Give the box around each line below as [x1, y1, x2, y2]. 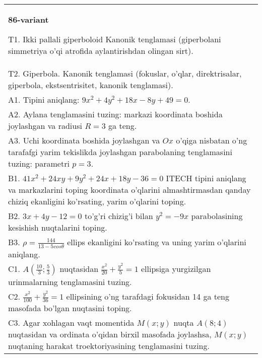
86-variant [8, 14, 49, 25]
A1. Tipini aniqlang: [8, 94, 80, 105]
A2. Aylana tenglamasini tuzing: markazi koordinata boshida [8, 108, 223, 120]
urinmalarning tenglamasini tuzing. [8, 275, 132, 288]
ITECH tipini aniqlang [166, 172, 246, 184]
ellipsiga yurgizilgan [141, 262, 211, 274]
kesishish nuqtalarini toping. [8, 222, 107, 233]
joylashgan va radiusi [8, 120, 82, 131]
